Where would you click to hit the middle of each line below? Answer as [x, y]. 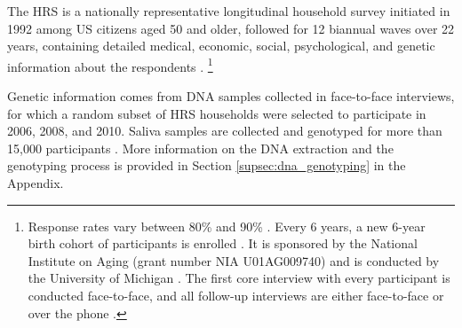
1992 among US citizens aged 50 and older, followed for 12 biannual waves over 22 [231, 28]
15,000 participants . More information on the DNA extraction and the [200, 148]
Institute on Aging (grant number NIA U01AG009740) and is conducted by [234, 260]
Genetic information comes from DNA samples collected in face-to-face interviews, [231, 96]
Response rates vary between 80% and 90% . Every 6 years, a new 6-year [227, 226]
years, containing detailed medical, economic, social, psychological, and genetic [221, 46]
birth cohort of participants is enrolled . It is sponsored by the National [223, 243]
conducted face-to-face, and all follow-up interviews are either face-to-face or [236, 295]
